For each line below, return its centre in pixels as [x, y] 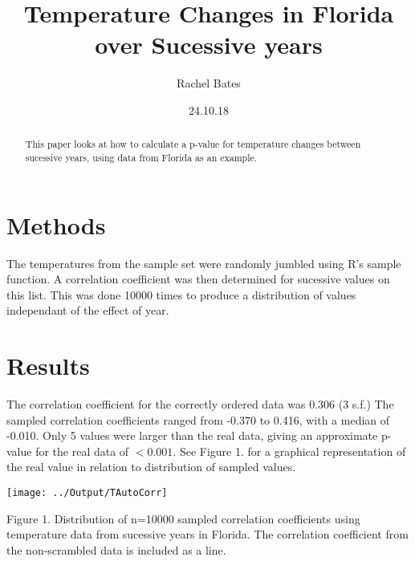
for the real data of [82, 451]
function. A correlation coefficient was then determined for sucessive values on [198, 279]
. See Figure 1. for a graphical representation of [289, 451]
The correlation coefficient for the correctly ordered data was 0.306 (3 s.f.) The [200, 404]
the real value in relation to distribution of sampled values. [151, 467]
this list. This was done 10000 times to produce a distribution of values [181, 294]
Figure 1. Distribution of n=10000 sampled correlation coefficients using [183, 518]
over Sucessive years [209, 45]
